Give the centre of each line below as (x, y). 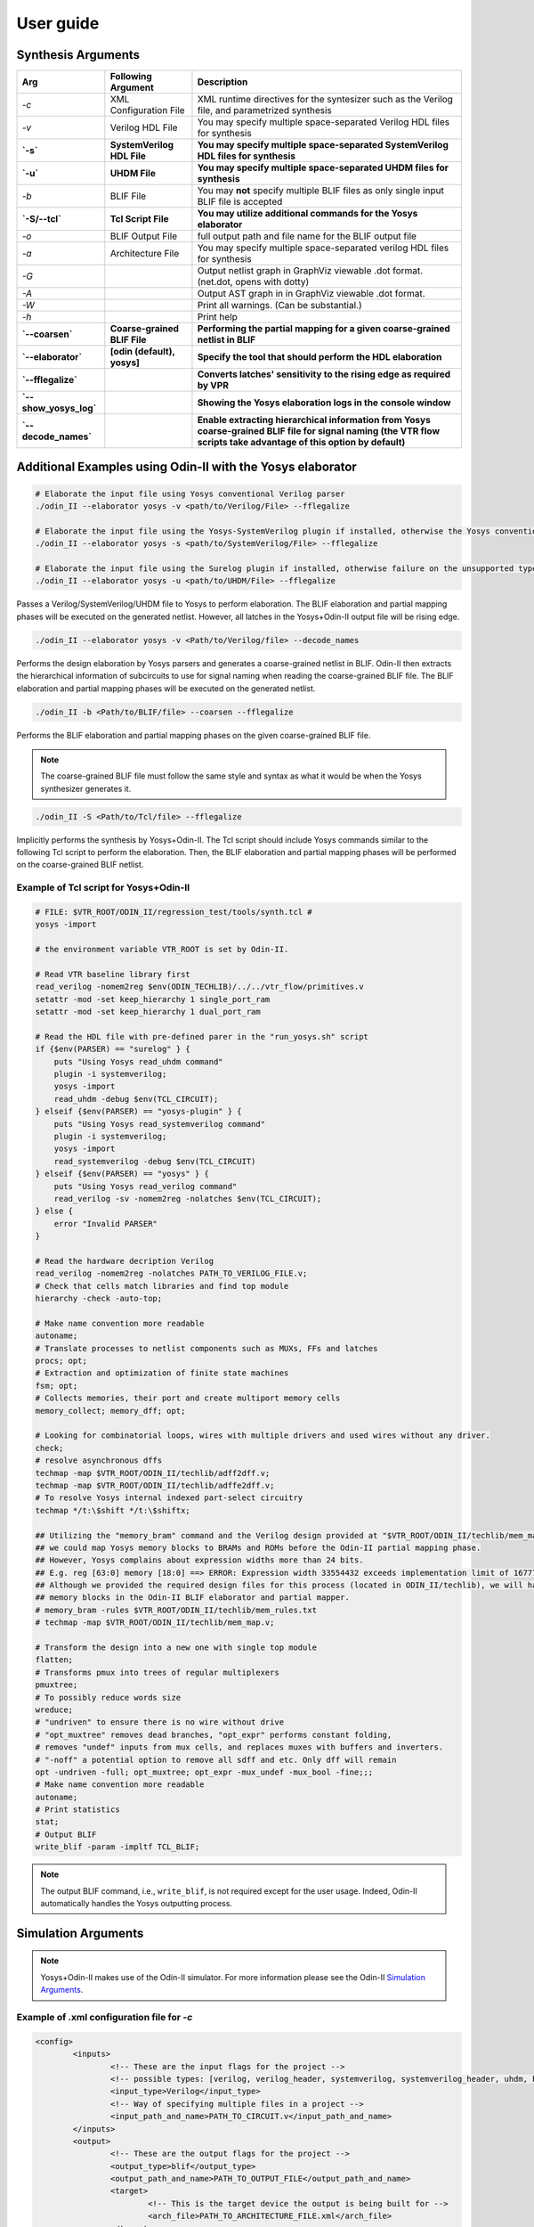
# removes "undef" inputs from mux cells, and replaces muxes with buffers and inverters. (239, 1747)
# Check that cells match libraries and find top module (162, 1286)
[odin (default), (142, 352)
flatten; (54, 1660)
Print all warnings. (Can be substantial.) (279, 306)
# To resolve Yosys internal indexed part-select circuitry (169, 1498)
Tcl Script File (139, 219)
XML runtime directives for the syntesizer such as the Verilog (325, 100)
